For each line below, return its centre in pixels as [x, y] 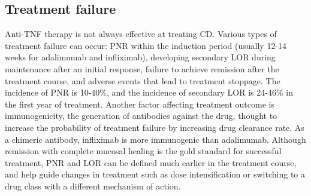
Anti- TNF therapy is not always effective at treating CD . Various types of [141, 34]
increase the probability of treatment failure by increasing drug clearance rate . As [155, 127]
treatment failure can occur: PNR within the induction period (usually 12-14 [146, 45]
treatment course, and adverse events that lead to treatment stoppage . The [143, 80]
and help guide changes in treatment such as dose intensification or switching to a [155, 174]
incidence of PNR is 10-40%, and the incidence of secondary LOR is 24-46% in [149, 92]
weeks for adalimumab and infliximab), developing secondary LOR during [140, 57]
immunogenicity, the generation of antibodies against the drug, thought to [141, 116]
